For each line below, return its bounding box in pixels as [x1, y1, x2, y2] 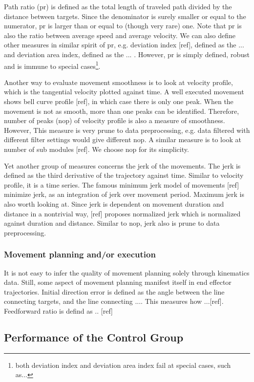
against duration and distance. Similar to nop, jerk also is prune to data [4, 218, 220, 228]
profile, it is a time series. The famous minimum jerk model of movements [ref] [4, 179, 239, 190]
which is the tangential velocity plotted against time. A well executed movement [4, 86, 244, 97]
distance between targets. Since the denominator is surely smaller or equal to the [4, 11, 246, 21]
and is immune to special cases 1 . [4, 59, 101, 71]
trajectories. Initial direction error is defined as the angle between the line [4, 286, 225, 297]
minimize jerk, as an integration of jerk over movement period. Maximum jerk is [4, 189, 244, 199]
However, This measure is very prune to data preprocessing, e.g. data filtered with [4, 125, 250, 135]
